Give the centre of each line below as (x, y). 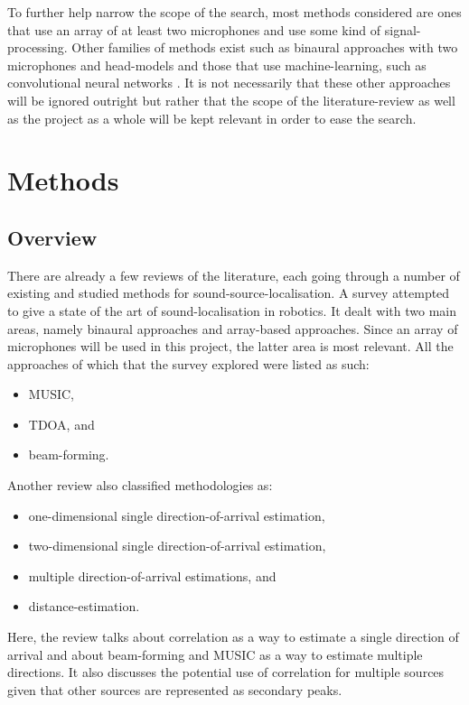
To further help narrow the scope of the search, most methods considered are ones (234, 12)
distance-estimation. (84, 606)
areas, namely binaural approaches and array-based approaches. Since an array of (233, 328)
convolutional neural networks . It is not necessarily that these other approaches (229, 83)
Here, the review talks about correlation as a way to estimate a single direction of (233, 637)
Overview (52, 237)
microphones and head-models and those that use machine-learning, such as (217, 65)
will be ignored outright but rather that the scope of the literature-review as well (231, 100)
